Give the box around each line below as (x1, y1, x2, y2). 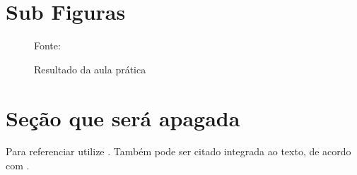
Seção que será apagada (6, 103, 240, 132)
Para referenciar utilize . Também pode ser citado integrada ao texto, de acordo (6, 144, 351, 159)
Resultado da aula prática (34, 61, 146, 76)
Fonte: (34, 38, 61, 53)
